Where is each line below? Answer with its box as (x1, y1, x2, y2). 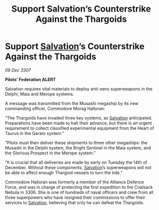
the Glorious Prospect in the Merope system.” (5, 150, 96, 156)
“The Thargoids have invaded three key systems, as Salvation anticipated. (5, 115, 153, 120)
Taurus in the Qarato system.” (5, 130, 64, 136)
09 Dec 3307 (5, 67, 31, 73)
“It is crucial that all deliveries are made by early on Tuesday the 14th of (5, 159, 147, 165)
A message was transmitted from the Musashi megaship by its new (5, 100, 139, 106)
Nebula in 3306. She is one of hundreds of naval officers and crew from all (5, 189, 154, 195)
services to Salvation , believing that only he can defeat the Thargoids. (5, 199, 145, 205)
